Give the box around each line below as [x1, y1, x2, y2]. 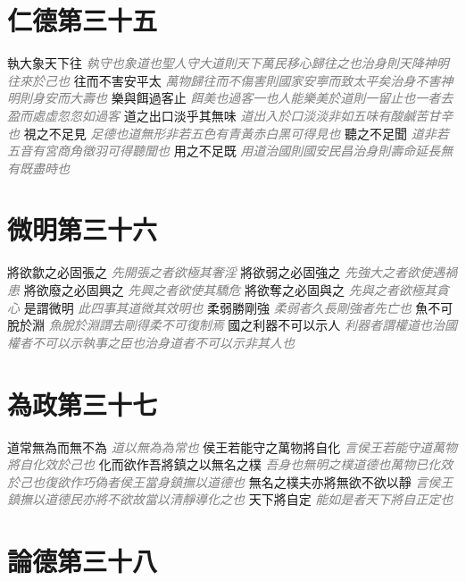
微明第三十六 [7, 211, 158, 248]
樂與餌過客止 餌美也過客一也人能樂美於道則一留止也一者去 [111, 88, 454, 107]
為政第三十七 [7, 385, 158, 422]
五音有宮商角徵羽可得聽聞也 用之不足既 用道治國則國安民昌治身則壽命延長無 [7, 141, 454, 160]
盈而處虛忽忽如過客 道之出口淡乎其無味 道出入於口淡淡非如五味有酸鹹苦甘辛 [7, 105, 454, 124]
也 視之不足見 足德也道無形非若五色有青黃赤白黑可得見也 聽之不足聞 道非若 [7, 123, 449, 142]
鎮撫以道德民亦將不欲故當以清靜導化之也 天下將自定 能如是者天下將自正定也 [7, 490, 454, 509]
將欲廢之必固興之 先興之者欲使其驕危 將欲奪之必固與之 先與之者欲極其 [23, 281, 437, 299]
